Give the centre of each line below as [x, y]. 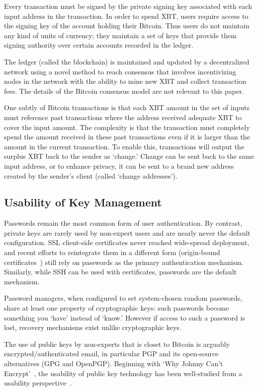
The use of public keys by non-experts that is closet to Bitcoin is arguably [117, 344]
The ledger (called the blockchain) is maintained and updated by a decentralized [127, 61]
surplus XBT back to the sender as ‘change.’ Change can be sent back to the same [129, 156]
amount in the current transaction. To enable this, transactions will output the [124, 146]
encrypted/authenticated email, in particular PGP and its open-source [111, 354]
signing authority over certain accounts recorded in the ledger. [99, 45]
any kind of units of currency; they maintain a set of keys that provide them [120, 35]
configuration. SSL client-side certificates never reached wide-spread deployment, [127, 242]
